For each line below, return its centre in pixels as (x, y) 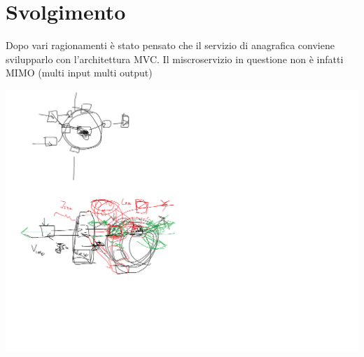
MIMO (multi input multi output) (79, 73)
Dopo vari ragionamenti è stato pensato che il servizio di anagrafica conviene (170, 45)
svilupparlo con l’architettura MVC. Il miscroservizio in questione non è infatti (175, 59)
